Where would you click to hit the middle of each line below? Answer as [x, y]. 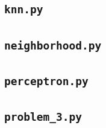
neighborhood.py [53, 45]
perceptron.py [46, 82]
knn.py [24, 10]
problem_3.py [43, 117]
